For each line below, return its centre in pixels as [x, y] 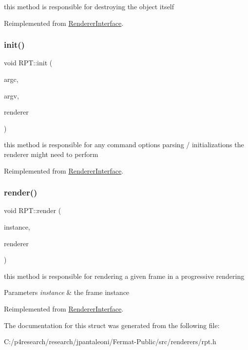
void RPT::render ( [33, 210]
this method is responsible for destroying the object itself [89, 6]
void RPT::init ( [28, 63]
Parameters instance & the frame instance [67, 292]
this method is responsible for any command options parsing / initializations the [124, 145]
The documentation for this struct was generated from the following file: [112, 325]
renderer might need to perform [51, 154]
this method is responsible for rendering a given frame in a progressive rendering [124, 276]
